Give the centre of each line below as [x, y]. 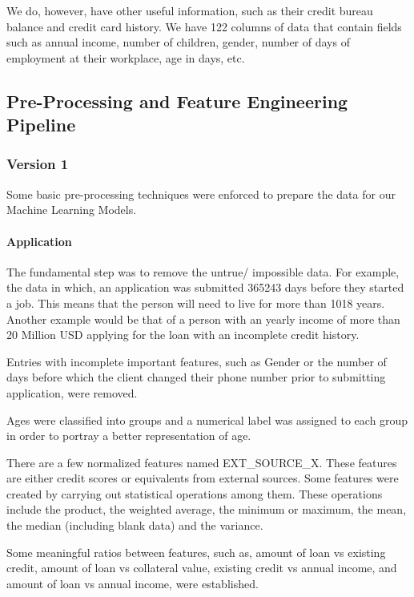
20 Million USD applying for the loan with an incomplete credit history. [183, 335]
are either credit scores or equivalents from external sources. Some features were [203, 478]
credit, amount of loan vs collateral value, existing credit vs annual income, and [202, 568]
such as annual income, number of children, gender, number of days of [178, 42]
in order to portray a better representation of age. [129, 436]
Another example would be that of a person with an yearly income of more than [203, 319]
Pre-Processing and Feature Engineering [177, 101]
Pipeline [41, 125]
